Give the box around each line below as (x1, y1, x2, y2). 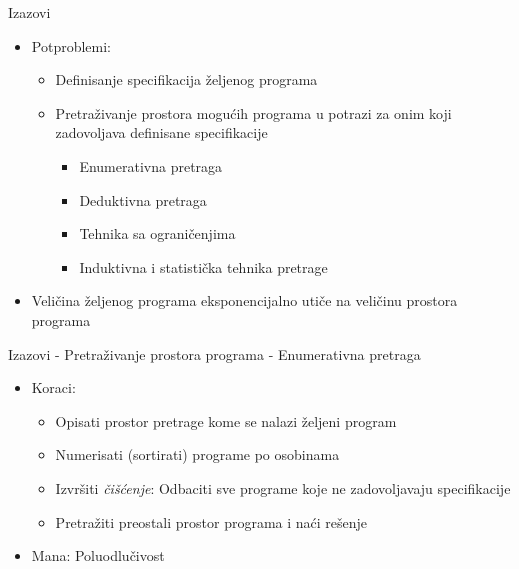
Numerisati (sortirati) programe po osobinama (55, 444, 340, 465)
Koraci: (31, 377, 76, 398)
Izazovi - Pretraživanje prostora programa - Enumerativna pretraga (8, 343, 421, 364)
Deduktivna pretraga (79, 189, 207, 210)
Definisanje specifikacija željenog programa (55, 69, 318, 90)
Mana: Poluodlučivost (31, 545, 165, 566)
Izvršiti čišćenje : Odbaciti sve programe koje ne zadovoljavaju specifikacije (55, 477, 511, 498)
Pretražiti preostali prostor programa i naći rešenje (55, 511, 368, 532)
